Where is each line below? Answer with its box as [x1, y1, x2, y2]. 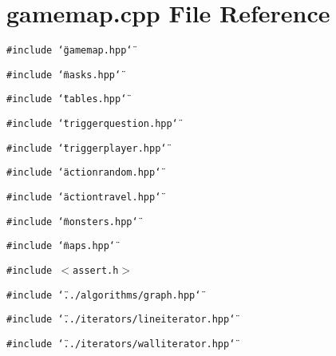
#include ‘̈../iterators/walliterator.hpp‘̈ [6, 338, 235, 350]
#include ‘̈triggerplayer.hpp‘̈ [6, 142, 167, 154]
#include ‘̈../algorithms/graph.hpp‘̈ [6, 289, 201, 301]
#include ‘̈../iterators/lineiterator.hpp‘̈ [6, 314, 235, 326]
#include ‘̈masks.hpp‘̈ [6, 69, 121, 81]
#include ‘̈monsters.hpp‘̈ [6, 216, 138, 227]
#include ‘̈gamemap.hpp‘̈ [6, 45, 132, 57]
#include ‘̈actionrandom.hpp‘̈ [6, 167, 161, 179]
